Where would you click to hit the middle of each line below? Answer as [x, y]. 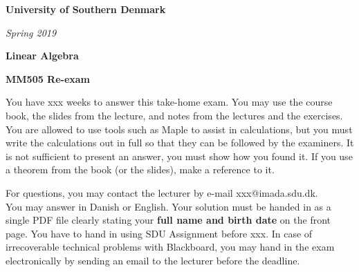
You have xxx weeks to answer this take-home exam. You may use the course [169, 102]
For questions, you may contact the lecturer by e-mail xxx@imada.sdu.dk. [162, 192]
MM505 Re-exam [48, 78]
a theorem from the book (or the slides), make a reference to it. [140, 169]
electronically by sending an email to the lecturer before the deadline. [153, 260]
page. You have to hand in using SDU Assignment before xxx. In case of [159, 233]
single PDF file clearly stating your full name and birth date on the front [168, 220]
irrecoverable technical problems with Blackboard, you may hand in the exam [170, 247]
